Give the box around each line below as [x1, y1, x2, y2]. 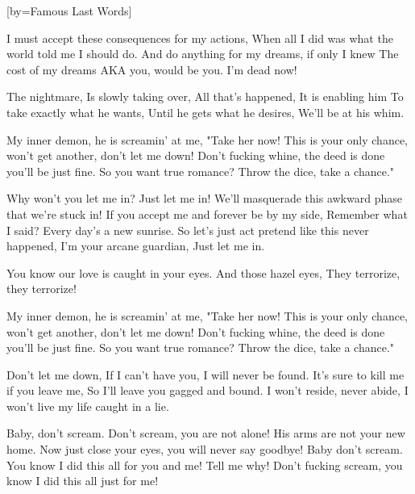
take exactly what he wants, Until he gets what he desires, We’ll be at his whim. [6, 103, 405, 120]
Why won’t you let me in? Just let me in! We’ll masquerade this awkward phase [6, 190, 402, 207]
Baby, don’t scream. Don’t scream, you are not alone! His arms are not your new [6, 425, 405, 442]
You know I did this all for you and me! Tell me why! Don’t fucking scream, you [6, 456, 403, 473]
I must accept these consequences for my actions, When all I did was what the [6, 29, 393, 46]
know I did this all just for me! [6, 472, 159, 489]
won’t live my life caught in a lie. [6, 397, 169, 414]
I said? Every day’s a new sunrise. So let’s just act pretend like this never [6, 221, 369, 238]
